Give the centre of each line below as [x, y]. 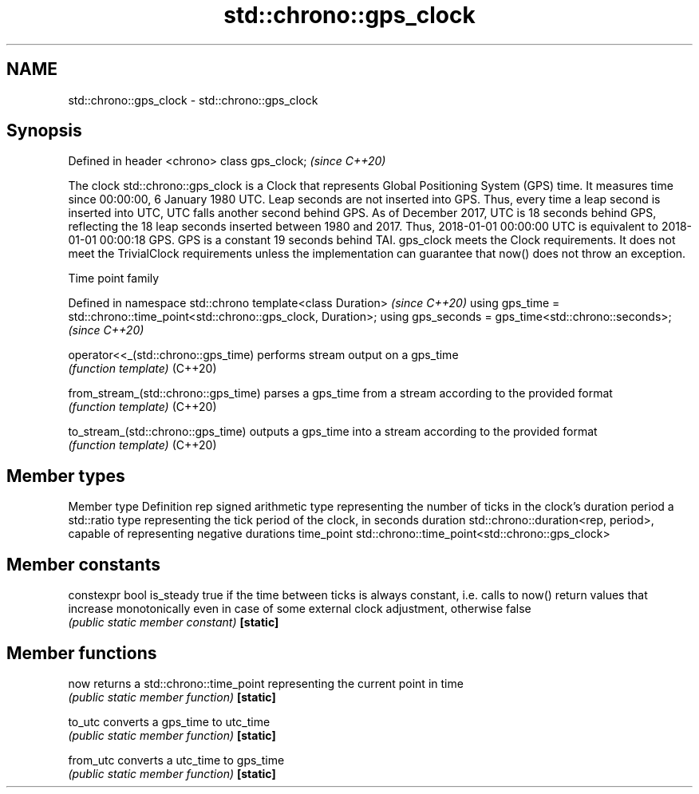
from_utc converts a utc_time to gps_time [176, 760]
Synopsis [44, 131]
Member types [66, 476]
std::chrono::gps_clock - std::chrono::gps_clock [193, 100]
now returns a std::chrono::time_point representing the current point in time [266, 683]
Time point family [114, 278]
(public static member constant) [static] [174, 622]
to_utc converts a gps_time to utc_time [169, 721]
